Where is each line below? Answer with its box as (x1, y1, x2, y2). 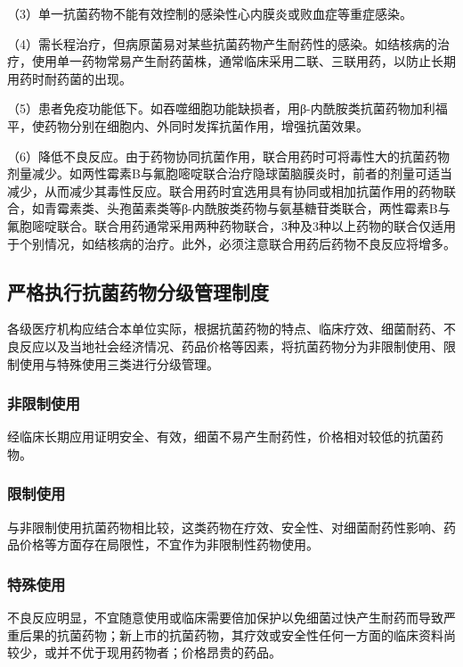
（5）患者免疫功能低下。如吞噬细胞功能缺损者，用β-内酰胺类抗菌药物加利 (7, 99, 435, 118)
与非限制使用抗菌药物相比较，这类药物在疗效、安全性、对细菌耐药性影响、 (7, 517, 443, 536)
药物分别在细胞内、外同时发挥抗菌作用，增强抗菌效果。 (44, 116, 369, 135)
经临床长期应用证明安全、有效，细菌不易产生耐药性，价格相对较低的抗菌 (7, 427, 431, 446)
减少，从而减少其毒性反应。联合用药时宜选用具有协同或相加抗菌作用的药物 (7, 181, 443, 200)
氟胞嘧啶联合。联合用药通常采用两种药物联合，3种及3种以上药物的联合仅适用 (7, 216, 456, 235)
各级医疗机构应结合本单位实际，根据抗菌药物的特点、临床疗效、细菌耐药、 (7, 319, 443, 338)
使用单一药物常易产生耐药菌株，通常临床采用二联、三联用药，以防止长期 (31, 52, 456, 70)
